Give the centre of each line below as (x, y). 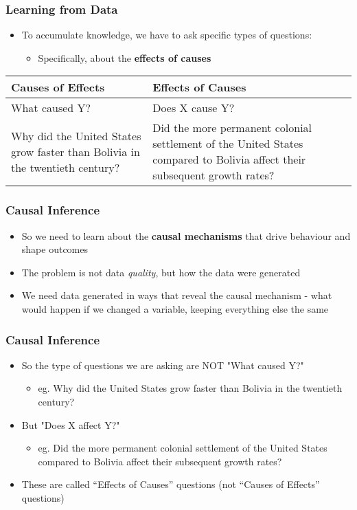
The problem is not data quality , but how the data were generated (161, 272)
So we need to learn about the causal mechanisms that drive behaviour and (186, 235)
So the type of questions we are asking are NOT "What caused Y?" (163, 365)
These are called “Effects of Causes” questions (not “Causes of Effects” (171, 484)
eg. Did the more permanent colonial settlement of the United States (183, 448)
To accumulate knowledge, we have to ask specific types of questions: (167, 35)
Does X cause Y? (194, 108)
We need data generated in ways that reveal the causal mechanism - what (177, 295)
